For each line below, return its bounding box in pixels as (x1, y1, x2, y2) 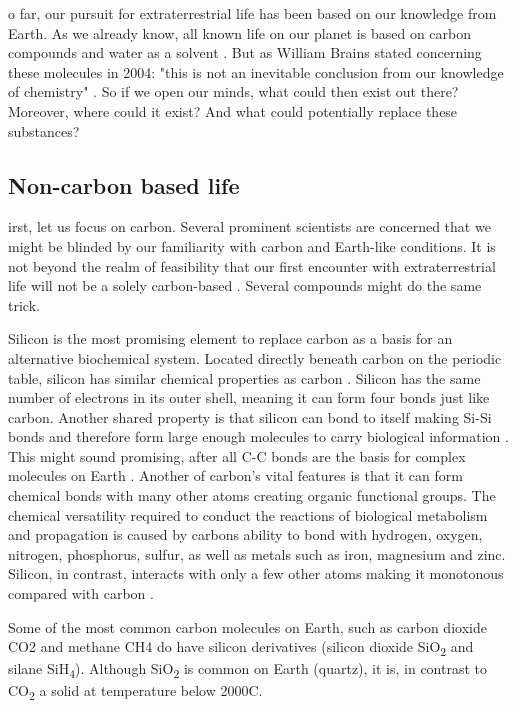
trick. (8, 294, 40, 315)
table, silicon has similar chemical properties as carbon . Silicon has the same (8, 367, 481, 388)
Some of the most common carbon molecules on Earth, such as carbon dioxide (8, 616, 487, 637)
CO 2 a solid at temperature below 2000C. (8, 680, 263, 704)
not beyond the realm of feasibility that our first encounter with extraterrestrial (8, 255, 496, 276)
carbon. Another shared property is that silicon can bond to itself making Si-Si (8, 406, 492, 427)
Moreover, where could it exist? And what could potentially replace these (8, 100, 458, 121)
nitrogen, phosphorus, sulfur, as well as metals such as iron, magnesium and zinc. (8, 543, 506, 564)
